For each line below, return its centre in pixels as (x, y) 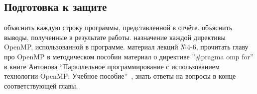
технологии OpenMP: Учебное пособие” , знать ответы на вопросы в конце (120, 76)
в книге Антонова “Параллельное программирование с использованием (112, 66)
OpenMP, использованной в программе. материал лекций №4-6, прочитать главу (126, 47)
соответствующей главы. (41, 85)
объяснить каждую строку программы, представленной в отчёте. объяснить (118, 27)
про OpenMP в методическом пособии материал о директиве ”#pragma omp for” (129, 56)
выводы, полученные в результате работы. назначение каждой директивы (115, 37)
